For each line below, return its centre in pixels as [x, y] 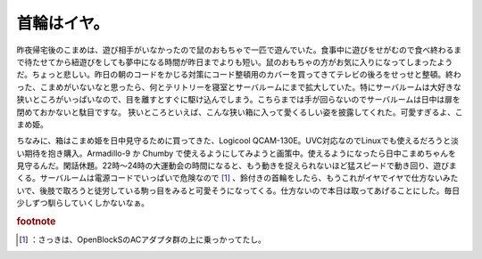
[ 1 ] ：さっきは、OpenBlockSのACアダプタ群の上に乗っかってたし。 [143, 239]
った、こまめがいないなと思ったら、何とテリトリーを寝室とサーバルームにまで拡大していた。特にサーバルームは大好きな [239, 87]
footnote [36, 222]
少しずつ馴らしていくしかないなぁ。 [83, 203]
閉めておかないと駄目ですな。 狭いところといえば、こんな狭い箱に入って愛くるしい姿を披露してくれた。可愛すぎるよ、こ [240, 112]
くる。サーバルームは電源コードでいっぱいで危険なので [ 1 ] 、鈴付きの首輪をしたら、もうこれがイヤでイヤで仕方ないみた [237, 178]
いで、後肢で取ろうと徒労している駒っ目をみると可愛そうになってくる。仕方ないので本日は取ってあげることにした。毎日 [238, 190]
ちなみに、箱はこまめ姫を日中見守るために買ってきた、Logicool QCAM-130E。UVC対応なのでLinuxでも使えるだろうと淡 [237, 141]
